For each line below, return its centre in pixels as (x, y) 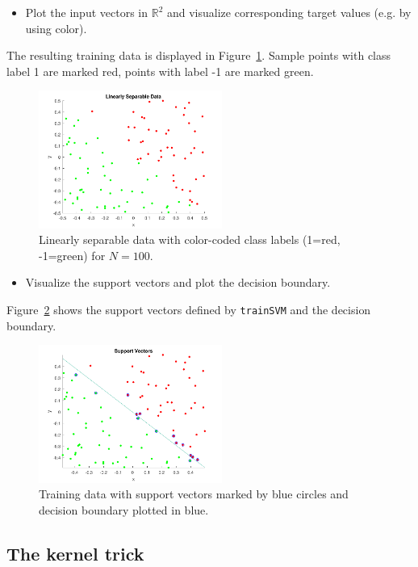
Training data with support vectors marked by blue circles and (194, 494)
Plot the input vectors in (87, 12)
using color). (56, 28)
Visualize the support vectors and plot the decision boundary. (178, 282)
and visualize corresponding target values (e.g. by (289, 12)
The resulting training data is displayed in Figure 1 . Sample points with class (199, 55)
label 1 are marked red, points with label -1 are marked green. (160, 71)
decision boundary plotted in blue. (124, 509)
